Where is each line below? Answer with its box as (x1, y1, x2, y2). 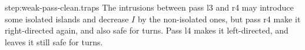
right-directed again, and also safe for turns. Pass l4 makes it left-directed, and (5, 24, 289, 36)
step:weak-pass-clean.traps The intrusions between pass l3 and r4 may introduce (5, 1, 294, 13)
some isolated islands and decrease (5, 12, 129, 25)
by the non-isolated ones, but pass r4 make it (137, 12, 301, 25)
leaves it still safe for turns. (5, 35, 103, 48)
